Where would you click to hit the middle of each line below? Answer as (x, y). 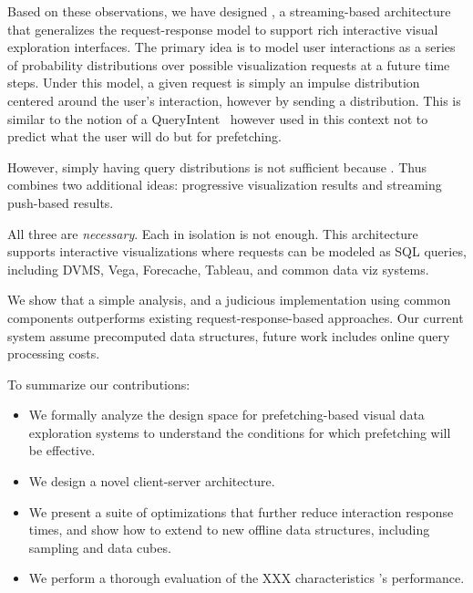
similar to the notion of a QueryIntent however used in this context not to (218, 118)
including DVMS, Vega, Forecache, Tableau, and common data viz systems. (218, 269)
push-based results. (61, 202)
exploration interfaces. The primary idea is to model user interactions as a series (231, 47)
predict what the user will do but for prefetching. (144, 136)
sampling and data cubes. (100, 547)
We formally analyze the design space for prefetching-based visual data (226, 415)
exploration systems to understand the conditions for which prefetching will (240, 432)
